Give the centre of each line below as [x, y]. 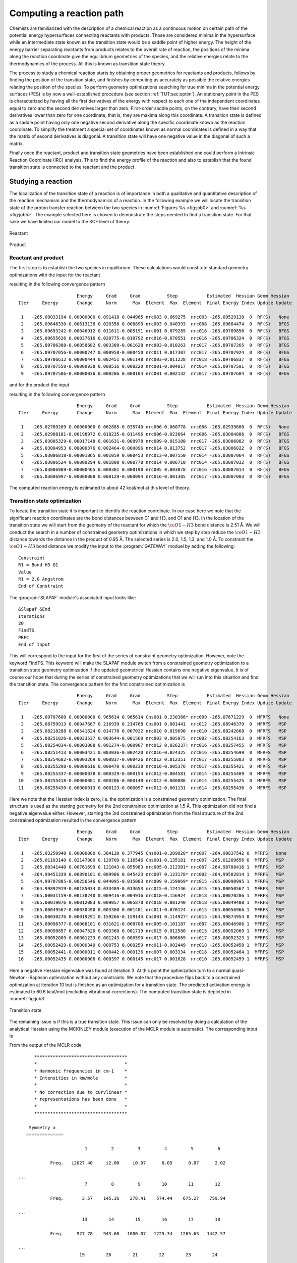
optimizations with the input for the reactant [55, 275]
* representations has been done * [81, 1099]
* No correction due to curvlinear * [81, 1092]
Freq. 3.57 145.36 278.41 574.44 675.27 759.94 [138, 1198]
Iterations [32, 616]
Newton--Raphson [28, 978]
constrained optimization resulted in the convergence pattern [73, 820]
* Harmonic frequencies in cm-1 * [81, 1071]
